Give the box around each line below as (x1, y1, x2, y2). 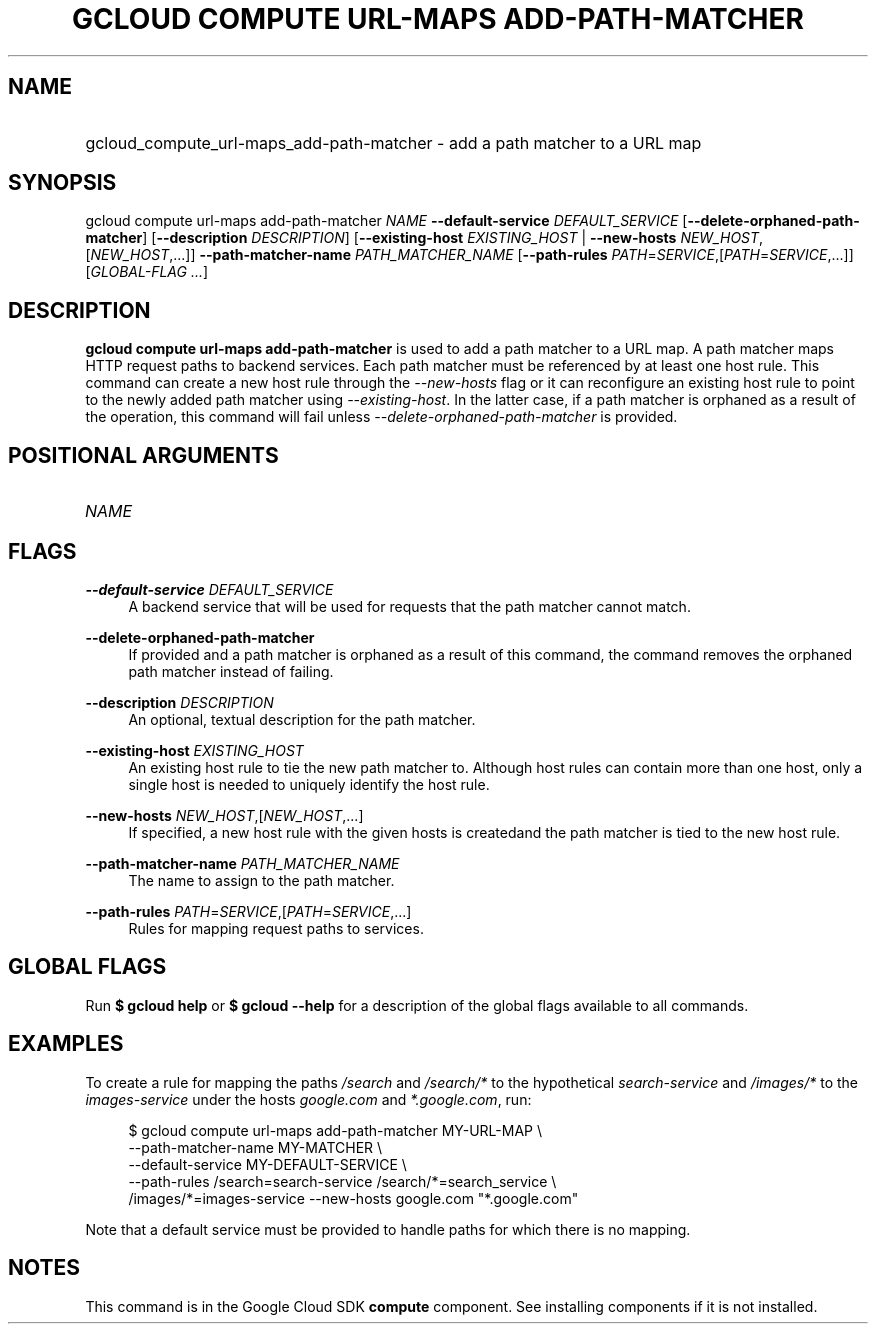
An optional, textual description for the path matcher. (128, 710, 476, 728)
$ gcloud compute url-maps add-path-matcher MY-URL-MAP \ (128, 1121, 542, 1139)
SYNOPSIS (8, 170, 117, 196)
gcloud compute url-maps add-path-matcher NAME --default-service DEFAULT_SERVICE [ (85, 212, 688, 230)
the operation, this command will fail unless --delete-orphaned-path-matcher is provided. (85, 408, 678, 426)
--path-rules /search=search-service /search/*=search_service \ (128, 1172, 557, 1190)
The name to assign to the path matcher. (128, 871, 395, 889)
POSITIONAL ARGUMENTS (8, 442, 279, 468)
